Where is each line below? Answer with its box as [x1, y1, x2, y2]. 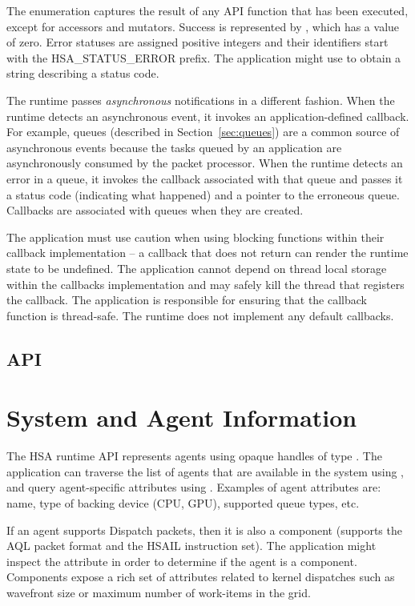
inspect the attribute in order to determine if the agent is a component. [6, 552, 357, 569]
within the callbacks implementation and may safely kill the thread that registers [6, 275, 405, 292]
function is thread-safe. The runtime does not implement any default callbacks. [6, 307, 394, 323]
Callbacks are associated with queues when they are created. [6, 202, 304, 219]
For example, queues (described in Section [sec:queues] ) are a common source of [6, 123, 400, 140]
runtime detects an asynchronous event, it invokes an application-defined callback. [6, 107, 409, 124]
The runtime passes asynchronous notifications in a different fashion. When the [6, 91, 395, 108]
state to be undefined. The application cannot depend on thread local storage [6, 259, 387, 276]
